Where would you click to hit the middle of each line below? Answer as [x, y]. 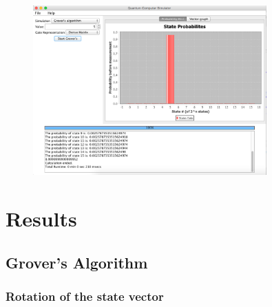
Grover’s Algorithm [77, 262]
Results [41, 219]
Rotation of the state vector [85, 296]
